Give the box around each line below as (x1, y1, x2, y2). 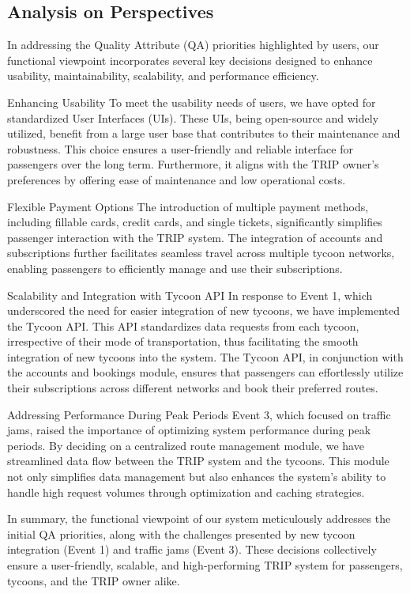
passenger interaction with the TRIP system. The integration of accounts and (7, 229, 383, 245)
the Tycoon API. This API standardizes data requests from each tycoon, (7, 317, 359, 334)
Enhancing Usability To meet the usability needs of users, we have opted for (7, 93, 376, 110)
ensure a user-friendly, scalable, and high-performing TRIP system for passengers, (7, 557, 403, 573)
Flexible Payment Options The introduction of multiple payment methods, (7, 198, 369, 214)
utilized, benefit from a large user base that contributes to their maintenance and (7, 125, 401, 142)
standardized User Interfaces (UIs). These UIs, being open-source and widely (7, 109, 379, 126)
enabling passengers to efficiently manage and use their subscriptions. (7, 259, 343, 276)
